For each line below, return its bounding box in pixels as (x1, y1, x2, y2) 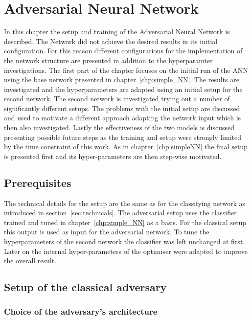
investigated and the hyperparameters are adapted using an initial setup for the (4, 84, 243, 94)
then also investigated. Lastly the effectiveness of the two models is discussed (4, 122, 235, 133)
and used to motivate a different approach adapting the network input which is (4, 113, 241, 123)
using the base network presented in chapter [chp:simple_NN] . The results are (4, 74, 239, 85)
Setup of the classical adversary (4, 279, 167, 295)
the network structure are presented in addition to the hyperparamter (4, 55, 213, 65)
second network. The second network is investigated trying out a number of (4, 93, 230, 104)
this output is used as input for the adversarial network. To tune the (4, 227, 209, 237)
